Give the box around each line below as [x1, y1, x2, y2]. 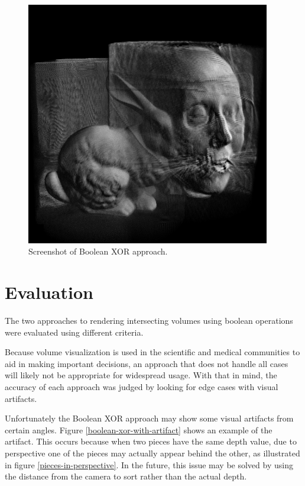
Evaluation [5, 280, 93, 304]
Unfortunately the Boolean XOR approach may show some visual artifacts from [5, 412, 294, 424]
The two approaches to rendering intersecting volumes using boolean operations [5, 314, 293, 327]
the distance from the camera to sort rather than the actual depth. [5, 470, 247, 482]
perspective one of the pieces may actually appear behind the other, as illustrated [5, 447, 300, 459]
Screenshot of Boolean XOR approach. [28, 245, 168, 258]
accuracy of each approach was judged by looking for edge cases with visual [5, 381, 278, 393]
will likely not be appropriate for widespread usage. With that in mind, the [5, 369, 277, 381]
